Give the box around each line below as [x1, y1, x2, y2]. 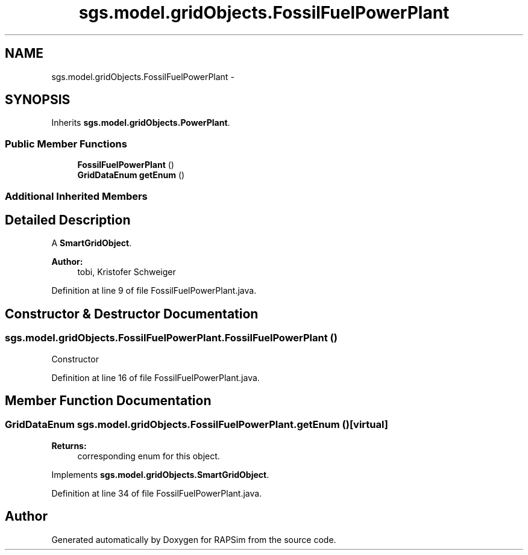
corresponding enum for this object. [77, 450, 220, 461]
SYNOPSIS [5, 92, 71, 108]
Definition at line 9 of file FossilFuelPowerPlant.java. [51, 285, 257, 296]
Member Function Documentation [5, 393, 212, 409]
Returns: [51, 440, 87, 451]
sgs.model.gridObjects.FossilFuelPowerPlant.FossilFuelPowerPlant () [5, 332, 338, 344]
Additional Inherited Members [5, 190, 148, 202]
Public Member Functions [5, 137, 127, 150]
